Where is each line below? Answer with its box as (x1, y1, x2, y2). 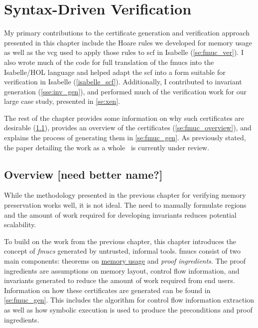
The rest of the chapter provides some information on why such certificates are (4, 112, 245, 123)
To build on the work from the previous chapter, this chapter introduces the (4, 236, 236, 246)
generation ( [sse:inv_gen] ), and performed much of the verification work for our (4, 86, 247, 96)
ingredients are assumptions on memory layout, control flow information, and (4, 265, 240, 276)
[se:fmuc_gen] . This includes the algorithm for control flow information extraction (4, 295, 255, 305)
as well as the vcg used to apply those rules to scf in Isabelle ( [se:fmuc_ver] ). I (4, 47, 244, 57)
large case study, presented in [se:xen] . (4, 96, 120, 106)
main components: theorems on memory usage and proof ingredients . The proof (4, 256, 246, 266)
